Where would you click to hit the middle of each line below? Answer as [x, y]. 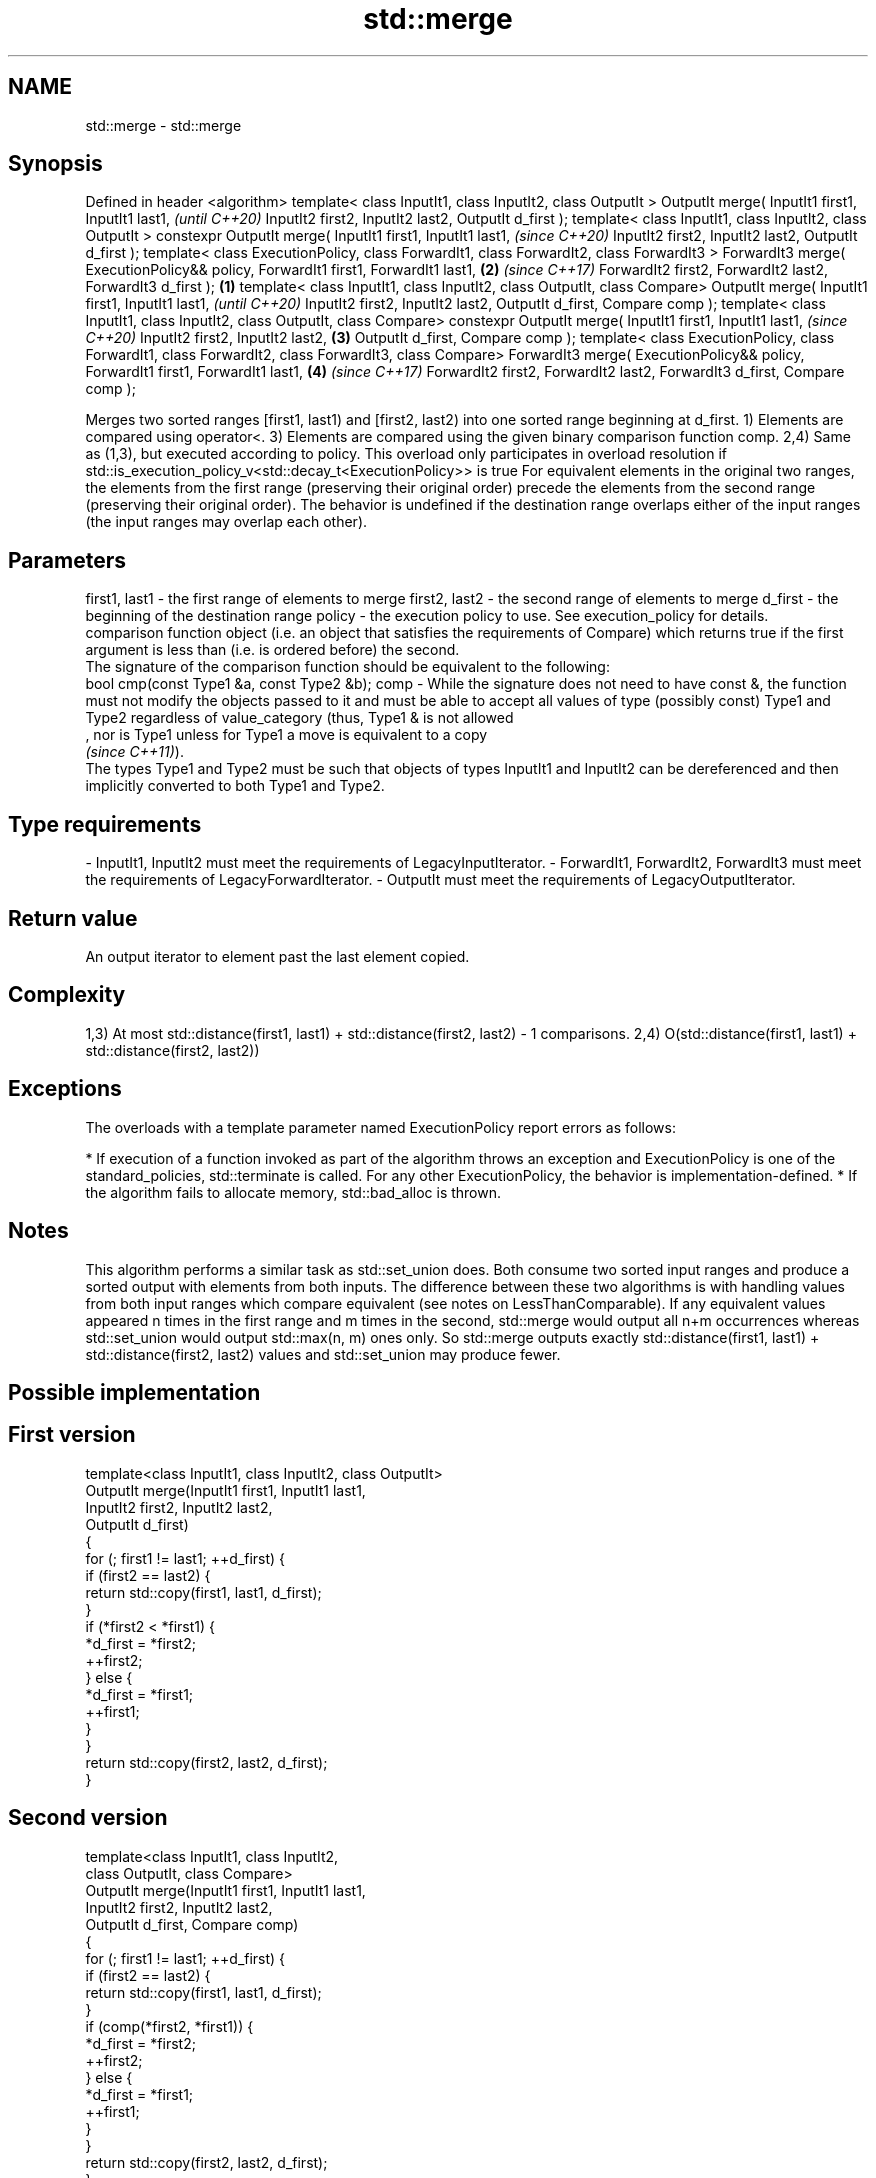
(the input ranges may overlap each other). [226, 522]
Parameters [67, 560]
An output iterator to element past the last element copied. [277, 956]
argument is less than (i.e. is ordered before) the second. [272, 650]
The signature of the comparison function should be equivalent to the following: [347, 667]
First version [72, 1435]
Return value [73, 918]
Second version [88, 1818]
